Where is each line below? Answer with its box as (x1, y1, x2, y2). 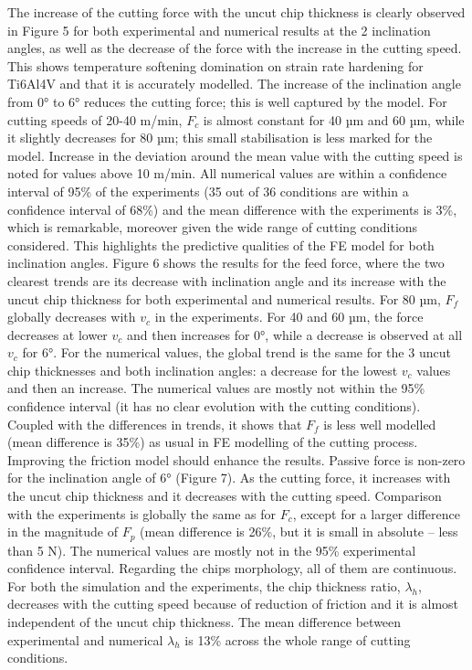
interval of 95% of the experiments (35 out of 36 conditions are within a (7, 181, 409, 200)
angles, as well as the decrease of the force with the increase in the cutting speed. (7, 38, 462, 58)
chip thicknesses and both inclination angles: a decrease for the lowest (7, 360, 398, 379)
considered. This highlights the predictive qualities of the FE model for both (7, 235, 435, 254)
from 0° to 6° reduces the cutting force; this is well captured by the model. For (7, 91, 447, 111)
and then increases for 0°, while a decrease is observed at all (127, 324, 463, 344)
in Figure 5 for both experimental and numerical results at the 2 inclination (7, 20, 431, 39)
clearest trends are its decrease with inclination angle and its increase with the (7, 271, 446, 290)
